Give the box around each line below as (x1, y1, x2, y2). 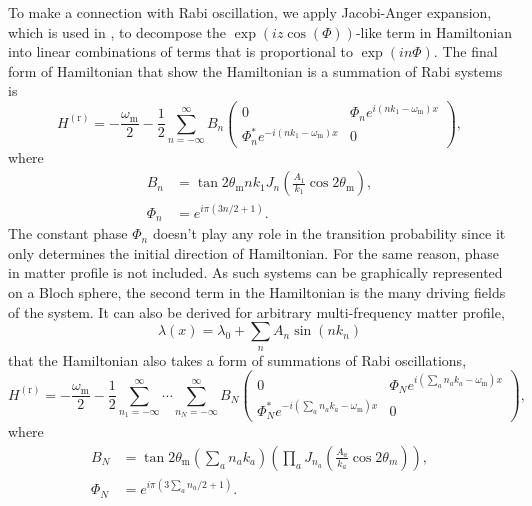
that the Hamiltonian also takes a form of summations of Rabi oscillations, (8, 349, 467, 370)
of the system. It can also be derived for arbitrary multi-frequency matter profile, (8, 301, 505, 322)
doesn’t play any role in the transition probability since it (152, 223, 506, 244)
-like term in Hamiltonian (355, 21, 512, 42)
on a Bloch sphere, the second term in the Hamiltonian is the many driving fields (8, 281, 506, 302)
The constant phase (8, 223, 128, 244)
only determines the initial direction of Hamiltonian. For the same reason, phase (8, 242, 500, 263)
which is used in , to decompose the (8, 21, 226, 42)
